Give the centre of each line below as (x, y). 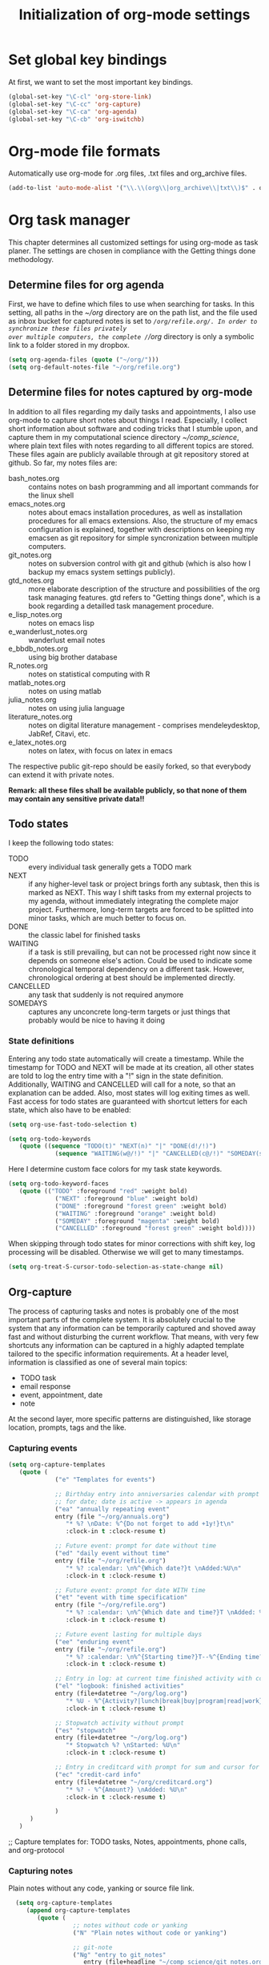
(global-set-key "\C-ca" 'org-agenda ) (73, 111)
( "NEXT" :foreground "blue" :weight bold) (126, 1198)
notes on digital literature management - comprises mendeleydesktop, (144, 725)
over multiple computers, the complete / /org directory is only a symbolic (131, 337)
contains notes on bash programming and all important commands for (143, 486)
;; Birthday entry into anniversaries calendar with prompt (157, 1494)
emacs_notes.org (37, 503)
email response (45, 1386)
